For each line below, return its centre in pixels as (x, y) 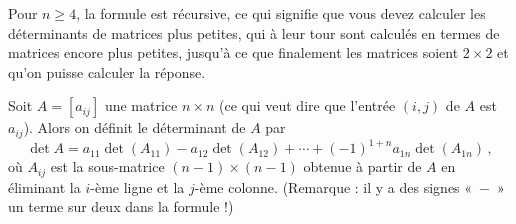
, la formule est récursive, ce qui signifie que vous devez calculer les (281, 13)
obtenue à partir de (362, 166)
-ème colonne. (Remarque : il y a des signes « (333, 186)
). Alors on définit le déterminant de (134, 127)
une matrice (141, 105)
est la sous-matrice (107, 166)
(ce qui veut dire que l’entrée (307, 105)
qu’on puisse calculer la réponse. (107, 71)
